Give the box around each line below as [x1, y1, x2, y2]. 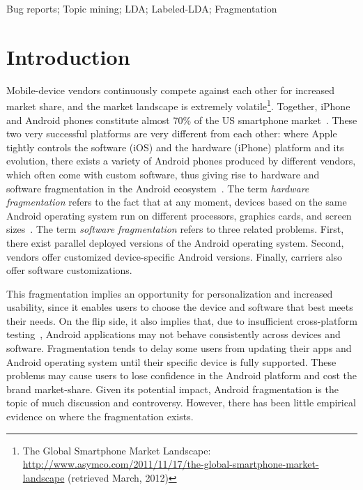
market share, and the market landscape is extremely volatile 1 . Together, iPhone [6, 97, 350, 113]
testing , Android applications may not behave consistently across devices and [6, 327, 341, 342]
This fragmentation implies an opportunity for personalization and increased [6, 286, 333, 300]
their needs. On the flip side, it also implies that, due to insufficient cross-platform [6, 313, 357, 328]
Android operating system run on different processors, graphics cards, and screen [6, 208, 352, 222]
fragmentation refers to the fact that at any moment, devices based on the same [6, 194, 347, 209]
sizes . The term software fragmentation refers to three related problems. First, [6, 222, 344, 236]
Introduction [6, 42, 130, 70]
